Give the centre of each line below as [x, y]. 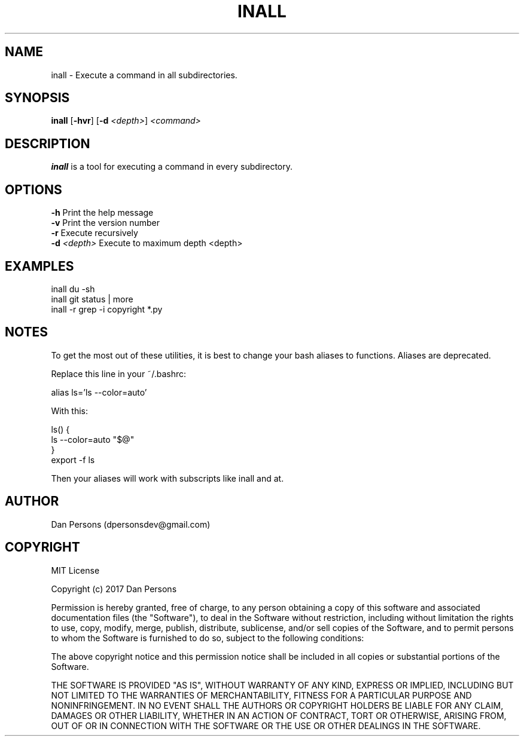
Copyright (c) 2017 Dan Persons [114, 589]
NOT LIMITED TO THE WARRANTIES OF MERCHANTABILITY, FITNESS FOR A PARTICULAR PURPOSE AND [261, 695]
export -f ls [73, 460]
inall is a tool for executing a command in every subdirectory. [172, 167]
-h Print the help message [102, 213]
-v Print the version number [105, 223]
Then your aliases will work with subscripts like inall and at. [167, 478]
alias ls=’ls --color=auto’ [99, 392]
